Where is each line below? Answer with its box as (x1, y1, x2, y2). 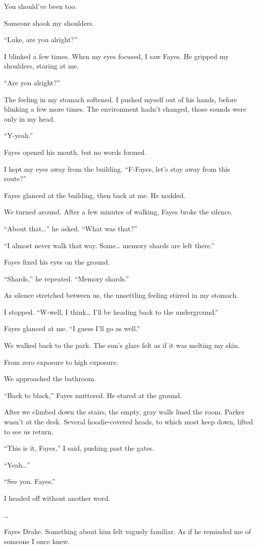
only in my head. (4, 113, 55, 124)
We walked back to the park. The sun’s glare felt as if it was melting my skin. (4, 340, 240, 350)
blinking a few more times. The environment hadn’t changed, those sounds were (4, 104, 247, 114)
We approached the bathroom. (4, 373, 96, 384)
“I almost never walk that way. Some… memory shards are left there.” (4, 240, 215, 250)
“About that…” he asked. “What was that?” (4, 223, 137, 233)
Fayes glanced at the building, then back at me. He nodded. (4, 190, 186, 200)
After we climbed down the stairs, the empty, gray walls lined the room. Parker (4, 407, 245, 417)
